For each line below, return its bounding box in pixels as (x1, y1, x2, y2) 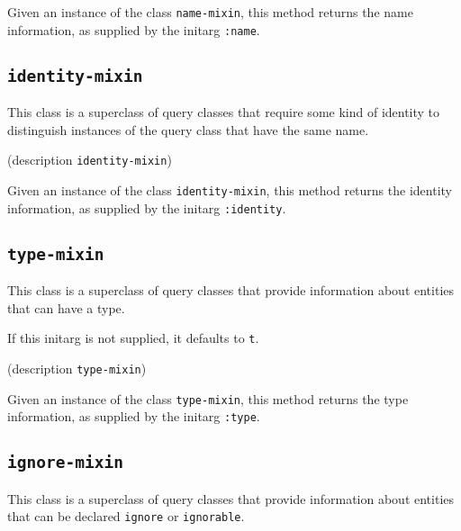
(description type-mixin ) (7, 358, 147, 377)
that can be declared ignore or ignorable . (7, 507, 245, 526)
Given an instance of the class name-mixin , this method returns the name (7, 3, 413, 21)
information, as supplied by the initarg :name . (7, 20, 260, 39)
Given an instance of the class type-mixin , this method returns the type (7, 389, 409, 408)
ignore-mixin (7, 453, 123, 472)
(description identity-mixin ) (7, 150, 172, 169)
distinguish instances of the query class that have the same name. (7, 120, 369, 139)
